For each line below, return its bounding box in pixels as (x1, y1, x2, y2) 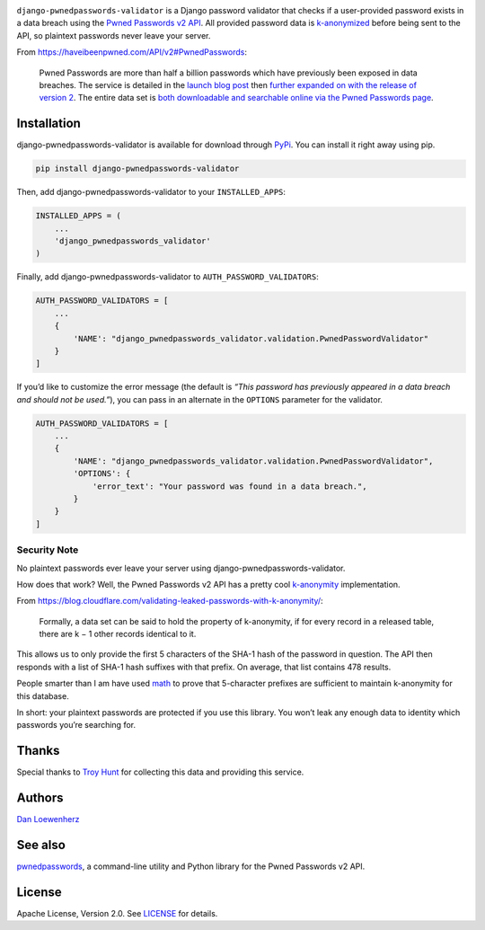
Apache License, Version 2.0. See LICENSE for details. (16, 908, 218, 919)
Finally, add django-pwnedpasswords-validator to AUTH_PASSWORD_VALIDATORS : (16, 271, 319, 282)
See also (16, 837, 66, 853)
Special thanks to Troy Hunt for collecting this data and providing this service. (16, 766, 304, 777)
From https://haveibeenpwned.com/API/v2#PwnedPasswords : (16, 47, 247, 58)
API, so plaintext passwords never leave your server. (16, 30, 211, 40)
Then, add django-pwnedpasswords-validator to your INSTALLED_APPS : (16, 187, 287, 198)
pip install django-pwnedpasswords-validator (35, 164, 240, 174)
